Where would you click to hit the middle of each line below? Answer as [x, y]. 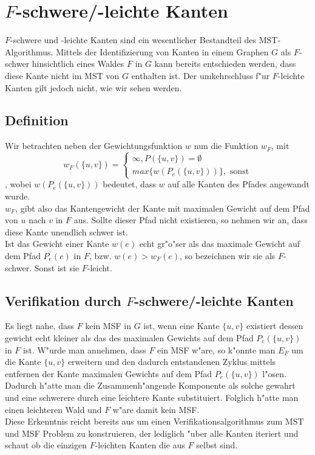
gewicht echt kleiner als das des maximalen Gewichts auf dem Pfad [129, 338]
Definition [37, 120]
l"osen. [274, 373]
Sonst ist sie [57, 267]
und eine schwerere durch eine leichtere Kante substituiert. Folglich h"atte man [152, 397]
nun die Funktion [226, 146]
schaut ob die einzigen [46, 445]
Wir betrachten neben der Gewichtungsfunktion [94, 146]
